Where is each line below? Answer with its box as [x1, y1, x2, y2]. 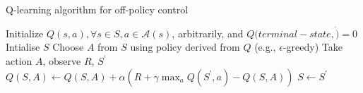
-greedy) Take [282, 39, 343, 54]
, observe [42, 54, 81, 68]
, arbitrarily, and [172, 25, 244, 40]
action [6, 54, 32, 68]
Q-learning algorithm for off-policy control [6, 2, 189, 16]
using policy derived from [130, 39, 240, 54]
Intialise [6, 39, 40, 54]
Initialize [6, 25, 44, 40]
